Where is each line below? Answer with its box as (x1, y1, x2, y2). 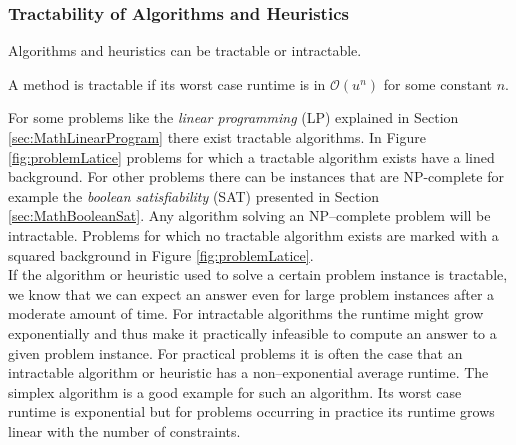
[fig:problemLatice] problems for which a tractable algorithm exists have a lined (8, 146, 495, 167)
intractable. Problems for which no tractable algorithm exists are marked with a (8, 224, 499, 245)
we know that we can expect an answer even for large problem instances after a (8, 283, 495, 304)
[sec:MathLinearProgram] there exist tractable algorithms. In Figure (8, 127, 427, 147)
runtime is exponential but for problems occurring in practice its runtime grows (8, 401, 495, 422)
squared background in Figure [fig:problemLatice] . (8, 244, 314, 265)
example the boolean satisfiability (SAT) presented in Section (8, 185, 380, 206)
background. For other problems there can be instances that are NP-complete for (8, 166, 504, 187)
